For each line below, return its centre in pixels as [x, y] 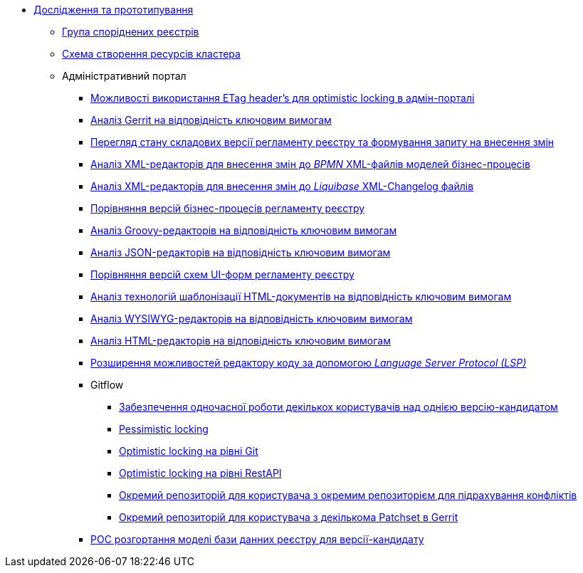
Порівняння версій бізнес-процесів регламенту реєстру [228, 208]
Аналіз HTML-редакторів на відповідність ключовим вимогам [241, 341]
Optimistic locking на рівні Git [189, 451]
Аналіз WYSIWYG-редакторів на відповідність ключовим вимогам [252, 319]
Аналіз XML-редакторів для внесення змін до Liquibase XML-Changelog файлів [282, 186]
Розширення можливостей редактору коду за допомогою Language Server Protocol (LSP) [309, 363]
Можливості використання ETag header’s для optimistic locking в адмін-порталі [283, 98]
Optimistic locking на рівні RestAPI [200, 473]
